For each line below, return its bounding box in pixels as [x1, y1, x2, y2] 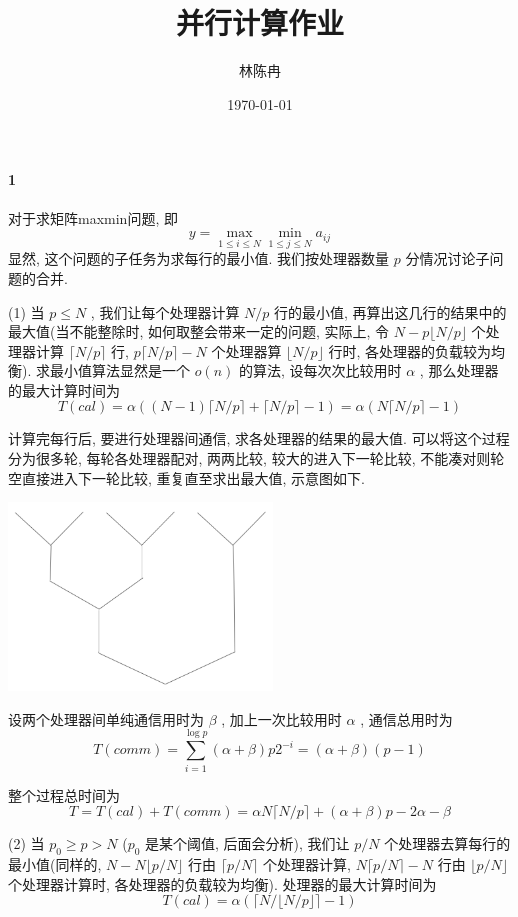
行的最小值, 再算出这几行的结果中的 [274, 301, 507, 322]
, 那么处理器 [419, 360, 499, 381]
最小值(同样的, [8, 853, 102, 874]
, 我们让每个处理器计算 [90, 301, 240, 322]
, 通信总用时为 [360, 708, 453, 729]
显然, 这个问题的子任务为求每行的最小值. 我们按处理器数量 [8, 248, 390, 269]
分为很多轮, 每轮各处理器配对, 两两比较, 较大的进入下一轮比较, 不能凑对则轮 [8, 448, 505, 469]
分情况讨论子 [405, 248, 490, 269]
